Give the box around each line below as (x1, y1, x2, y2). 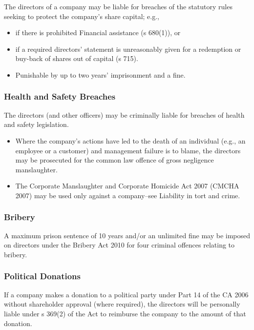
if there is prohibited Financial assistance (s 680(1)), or (15, 27, 181, 38)
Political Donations (4, 270, 81, 282)
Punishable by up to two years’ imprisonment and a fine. (15, 69, 186, 80)
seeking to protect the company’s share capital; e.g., (4, 11, 160, 21)
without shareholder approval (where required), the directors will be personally (4, 299, 240, 309)
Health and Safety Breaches (4, 90, 116, 103)
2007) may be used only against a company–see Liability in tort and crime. (15, 190, 240, 200)
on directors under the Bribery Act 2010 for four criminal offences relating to (4, 240, 235, 250)
